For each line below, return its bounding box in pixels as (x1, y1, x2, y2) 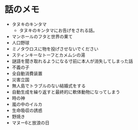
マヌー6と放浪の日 (11, 120, 50, 126)
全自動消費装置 (11, 70, 43, 76)
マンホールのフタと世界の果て (11, 33, 73, 39)
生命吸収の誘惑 (11, 107, 43, 113)
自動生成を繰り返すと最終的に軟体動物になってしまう (11, 89, 121, 95)
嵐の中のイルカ (11, 101, 43, 107)
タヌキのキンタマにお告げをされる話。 (19, 27, 97, 33)
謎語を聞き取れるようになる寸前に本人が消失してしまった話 (11, 58, 133, 64)
